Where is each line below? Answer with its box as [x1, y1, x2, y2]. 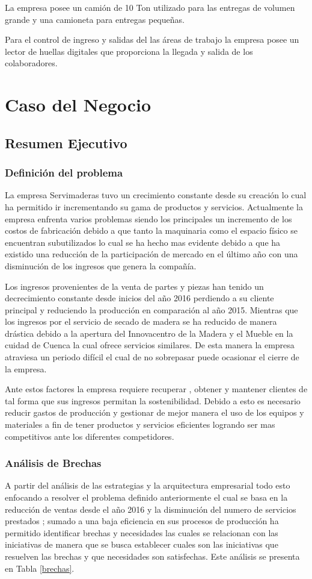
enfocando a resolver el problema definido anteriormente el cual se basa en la [5, 491, 288, 504]
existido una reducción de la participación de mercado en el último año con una [5, 248, 298, 260]
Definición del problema [5, 165, 123, 180]
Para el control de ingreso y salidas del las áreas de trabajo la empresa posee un [5, 33, 299, 46]
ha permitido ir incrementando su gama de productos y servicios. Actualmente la [5, 200, 303, 213]
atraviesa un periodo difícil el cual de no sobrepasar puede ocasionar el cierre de [5, 351, 299, 363]
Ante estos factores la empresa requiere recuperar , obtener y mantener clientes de [5, 383, 308, 395]
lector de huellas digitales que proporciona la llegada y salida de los [5, 45, 253, 57]
